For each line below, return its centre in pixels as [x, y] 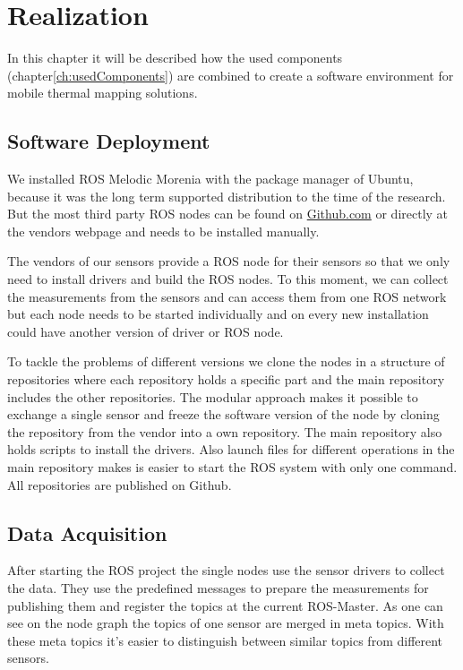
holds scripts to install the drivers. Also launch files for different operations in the [231, 449]
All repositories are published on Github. [120, 484]
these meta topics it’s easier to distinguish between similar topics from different [225, 640]
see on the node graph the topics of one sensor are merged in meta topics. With [226, 623]
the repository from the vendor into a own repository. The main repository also [225, 431]
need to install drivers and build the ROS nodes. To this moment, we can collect [228, 279]
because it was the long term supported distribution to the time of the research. [227, 196]
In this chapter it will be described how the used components [175, 58]
